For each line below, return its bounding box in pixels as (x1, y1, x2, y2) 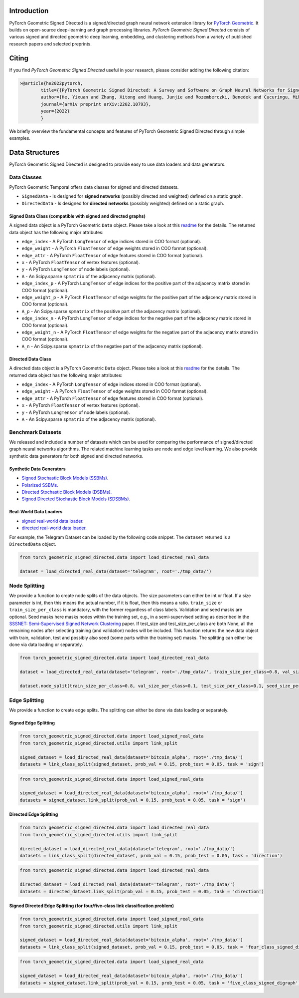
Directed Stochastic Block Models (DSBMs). (21, 489, 112, 495)
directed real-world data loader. (21, 525, 87, 531)
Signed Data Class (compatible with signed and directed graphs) (9, 213, 146, 219)
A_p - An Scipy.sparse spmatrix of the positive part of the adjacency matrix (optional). (21, 308, 202, 314)
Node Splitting (9, 582, 45, 589)
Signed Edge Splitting (9, 720, 55, 726)
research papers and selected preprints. (9, 40, 92, 47)
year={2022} (40, 108, 70, 114)
